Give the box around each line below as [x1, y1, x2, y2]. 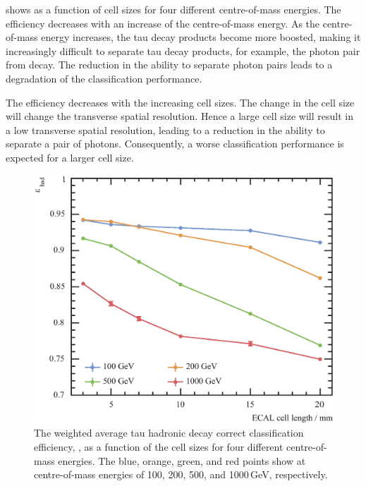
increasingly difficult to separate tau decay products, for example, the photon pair [6, 43, 360, 58]
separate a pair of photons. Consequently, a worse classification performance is [6, 136, 344, 151]
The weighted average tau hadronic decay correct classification [34, 425, 304, 440]
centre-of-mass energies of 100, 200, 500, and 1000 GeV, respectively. [34, 467, 328, 482]
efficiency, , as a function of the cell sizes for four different [34, 439, 283, 454]
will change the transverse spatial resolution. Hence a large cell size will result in [6, 109, 353, 123]
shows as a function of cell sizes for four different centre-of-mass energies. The [6, 2, 341, 16]
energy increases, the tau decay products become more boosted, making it [41, 30, 361, 44]
